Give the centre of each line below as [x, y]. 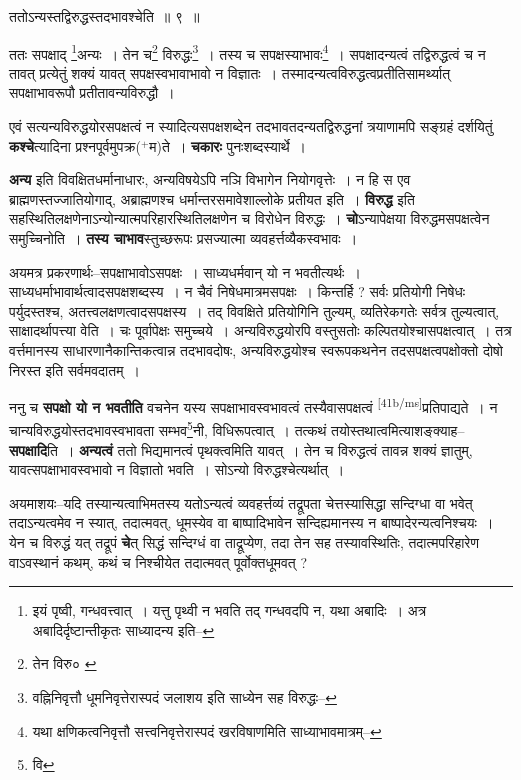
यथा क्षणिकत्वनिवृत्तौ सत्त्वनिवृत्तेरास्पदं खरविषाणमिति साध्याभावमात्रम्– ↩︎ [207, 730]
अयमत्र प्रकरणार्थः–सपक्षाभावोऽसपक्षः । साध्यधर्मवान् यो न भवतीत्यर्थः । [185, 271]
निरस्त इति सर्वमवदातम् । [74, 369]
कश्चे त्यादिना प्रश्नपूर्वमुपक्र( [75, 145]
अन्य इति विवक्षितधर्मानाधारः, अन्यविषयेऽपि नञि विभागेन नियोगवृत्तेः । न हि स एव [210, 179]
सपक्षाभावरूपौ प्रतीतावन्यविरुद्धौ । [92, 92]
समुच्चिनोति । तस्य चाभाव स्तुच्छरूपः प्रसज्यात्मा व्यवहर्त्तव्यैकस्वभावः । [183, 238]
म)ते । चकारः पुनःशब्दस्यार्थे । [227, 145]
